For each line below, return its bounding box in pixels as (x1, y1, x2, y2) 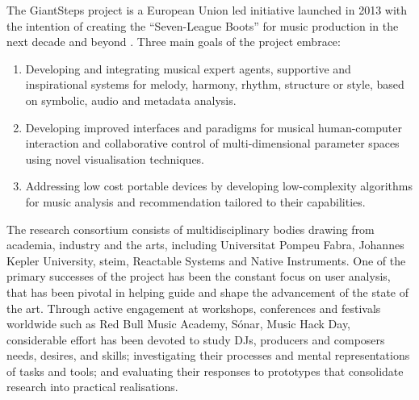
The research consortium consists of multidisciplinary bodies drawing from (6, 220, 375, 237)
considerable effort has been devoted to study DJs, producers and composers (6, 331, 385, 348)
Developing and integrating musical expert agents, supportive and (25, 60, 351, 77)
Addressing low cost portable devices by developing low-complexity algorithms (25, 177, 413, 194)
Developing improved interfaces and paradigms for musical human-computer (25, 119, 402, 135)
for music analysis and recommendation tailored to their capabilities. (25, 193, 366, 210)
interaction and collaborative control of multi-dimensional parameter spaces (25, 135, 400, 152)
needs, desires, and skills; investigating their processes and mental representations (6, 347, 410, 364)
